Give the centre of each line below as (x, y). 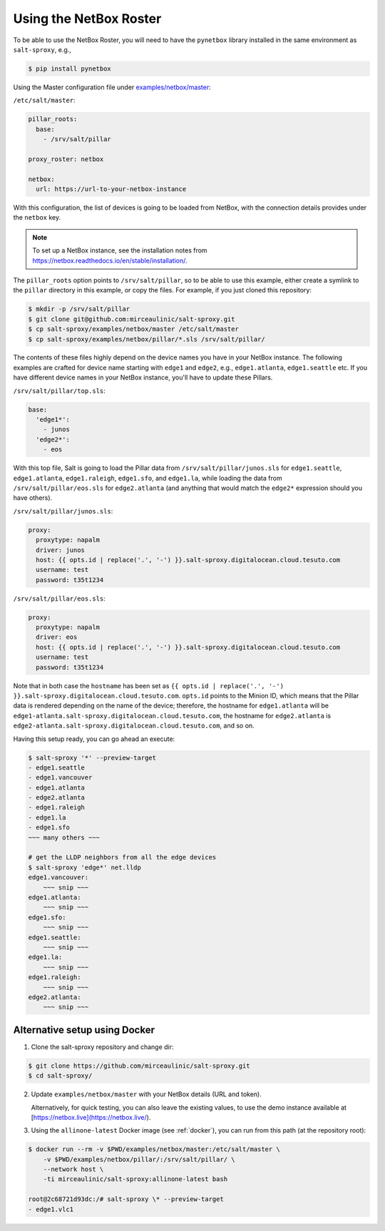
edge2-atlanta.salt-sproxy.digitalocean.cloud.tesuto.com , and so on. (134, 726)
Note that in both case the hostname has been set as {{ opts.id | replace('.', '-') (149, 685)
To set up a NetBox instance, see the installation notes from (120, 250)
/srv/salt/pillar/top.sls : (60, 390)
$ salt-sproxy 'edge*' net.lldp (85, 867)
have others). (33, 498)
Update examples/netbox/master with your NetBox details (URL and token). (146, 1094)
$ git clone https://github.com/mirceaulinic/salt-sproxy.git (139, 1066)
